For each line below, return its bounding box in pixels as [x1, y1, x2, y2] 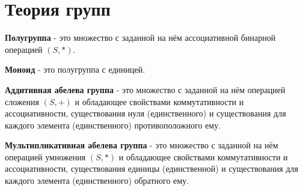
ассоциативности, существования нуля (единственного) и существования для [5, 107, 286, 120]
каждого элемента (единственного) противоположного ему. [5, 118, 221, 131]
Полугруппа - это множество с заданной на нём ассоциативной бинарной [5, 31, 276, 44]
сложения [5, 95, 39, 108]
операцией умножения [5, 150, 86, 163]
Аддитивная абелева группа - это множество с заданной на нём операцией [5, 83, 286, 95]
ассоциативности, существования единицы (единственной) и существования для [5, 162, 298, 175]
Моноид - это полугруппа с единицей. [5, 63, 145, 76]
